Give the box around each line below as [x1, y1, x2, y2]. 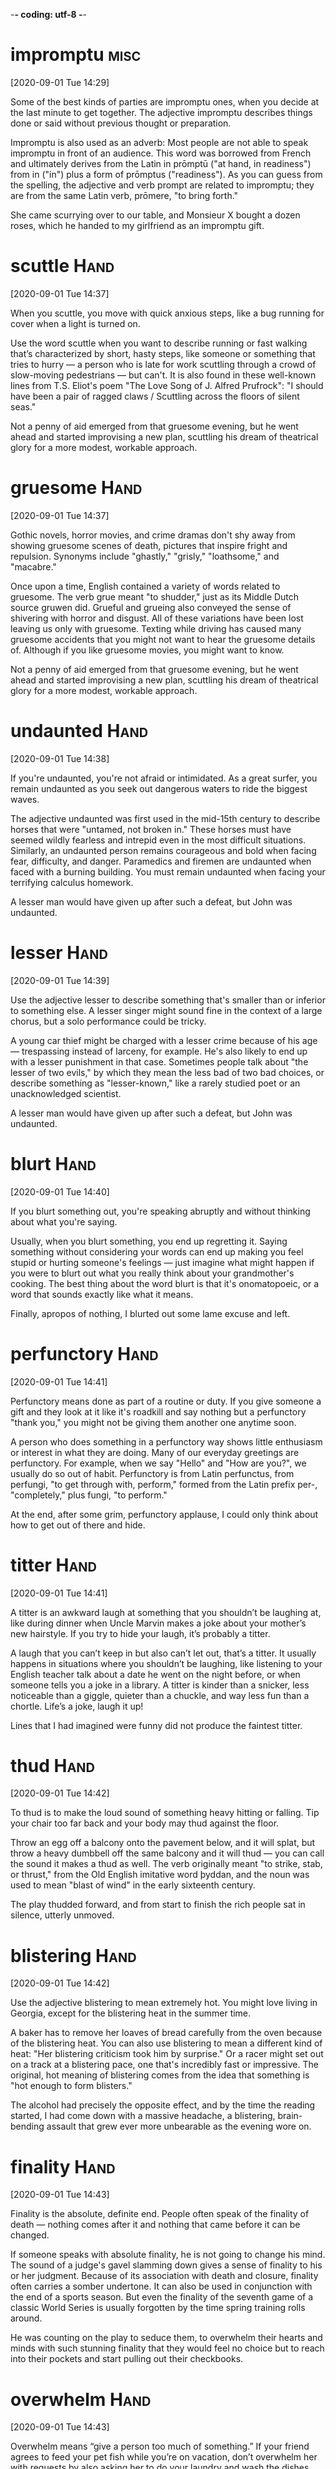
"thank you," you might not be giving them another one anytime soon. [10, 1416, 297, 1428]
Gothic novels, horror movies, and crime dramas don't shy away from [10, 529, 296, 541]
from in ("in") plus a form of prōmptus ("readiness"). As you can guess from [10, 168, 323, 180]
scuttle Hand [10, 255, 115, 278]
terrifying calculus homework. [10, 876, 134, 888]
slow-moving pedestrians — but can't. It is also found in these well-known [10, 369, 317, 381]
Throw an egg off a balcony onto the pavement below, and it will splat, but [10, 1837, 316, 1849]
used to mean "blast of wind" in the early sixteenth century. [10, 1879, 256, 1891]
